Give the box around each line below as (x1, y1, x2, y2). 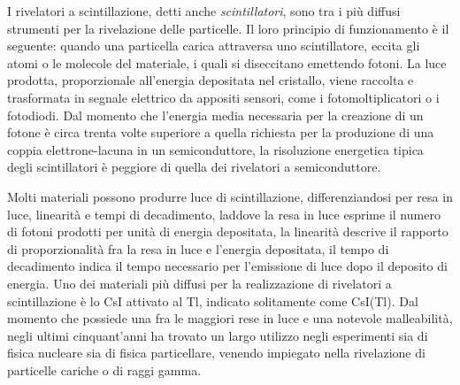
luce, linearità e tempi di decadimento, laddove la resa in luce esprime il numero (7, 204, 441, 223)
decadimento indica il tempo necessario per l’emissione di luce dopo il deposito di (7, 257, 448, 275)
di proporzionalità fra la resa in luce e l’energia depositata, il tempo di (7, 239, 389, 258)
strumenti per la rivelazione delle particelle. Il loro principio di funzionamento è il (7, 19, 449, 37)
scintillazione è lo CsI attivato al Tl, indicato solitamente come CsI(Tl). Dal (7, 291, 418, 310)
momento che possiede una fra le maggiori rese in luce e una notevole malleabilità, (7, 309, 453, 327)
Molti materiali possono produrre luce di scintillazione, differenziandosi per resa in (7, 187, 453, 205)
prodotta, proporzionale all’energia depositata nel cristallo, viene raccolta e (7, 71, 414, 89)
